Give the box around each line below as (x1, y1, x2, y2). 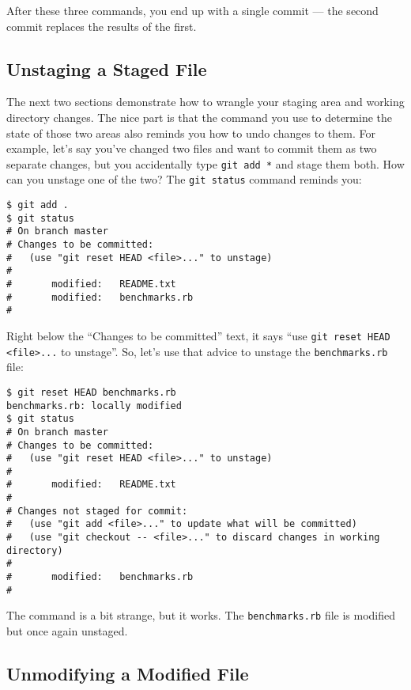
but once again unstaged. (6, 623, 128, 639)
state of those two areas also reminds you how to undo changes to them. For (6, 124, 375, 141)
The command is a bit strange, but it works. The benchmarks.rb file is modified (6, 607, 396, 624)
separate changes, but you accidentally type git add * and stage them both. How (6, 155, 405, 172)
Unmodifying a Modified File (6, 662, 249, 686)
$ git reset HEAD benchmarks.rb (6, 386, 176, 398)
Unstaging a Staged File (6, 56, 207, 81)
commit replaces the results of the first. (6, 17, 197, 34)
